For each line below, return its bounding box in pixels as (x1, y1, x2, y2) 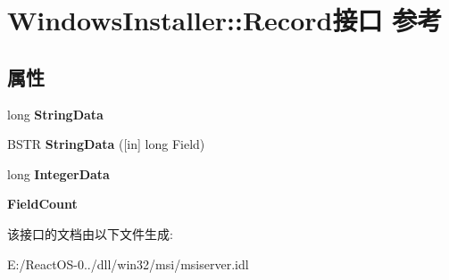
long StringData (7, 104, 104, 123)
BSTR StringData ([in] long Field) (7, 135, 205, 153)
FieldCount (7, 194, 78, 213)
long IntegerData (7, 164, 110, 183)
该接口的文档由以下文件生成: (7, 224, 173, 243)
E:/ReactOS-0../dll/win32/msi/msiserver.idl (7, 254, 249, 273)
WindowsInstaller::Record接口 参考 (7, 2, 443, 38)
